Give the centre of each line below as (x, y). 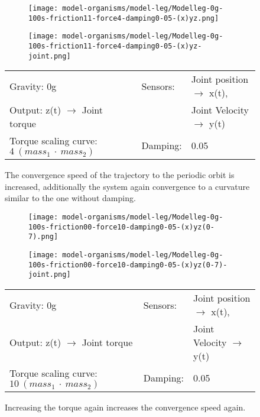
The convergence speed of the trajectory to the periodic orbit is (120, 175)
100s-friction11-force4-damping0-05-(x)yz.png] (124, 18)
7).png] (43, 237)
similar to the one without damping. (70, 198)
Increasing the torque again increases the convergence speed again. (125, 407)
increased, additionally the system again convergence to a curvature (127, 186)
